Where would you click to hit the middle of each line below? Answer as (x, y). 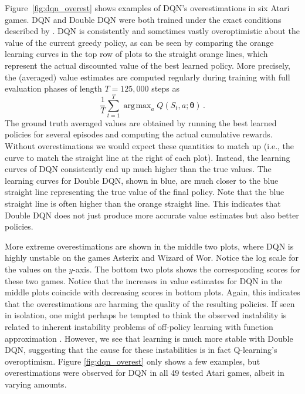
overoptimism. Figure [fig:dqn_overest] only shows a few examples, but (133, 361)
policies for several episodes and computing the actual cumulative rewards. (139, 134)
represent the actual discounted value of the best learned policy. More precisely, (148, 65)
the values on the (35, 269)
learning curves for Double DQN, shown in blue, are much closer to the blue (142, 180)
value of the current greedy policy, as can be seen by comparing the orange (139, 42)
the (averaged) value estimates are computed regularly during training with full (148, 77)
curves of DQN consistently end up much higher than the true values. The (138, 169)
